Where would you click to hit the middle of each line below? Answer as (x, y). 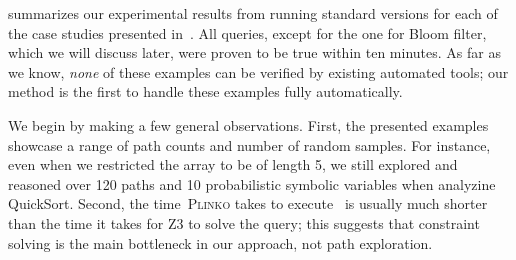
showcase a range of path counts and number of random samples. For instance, (249, 144)
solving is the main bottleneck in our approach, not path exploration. (220, 242)
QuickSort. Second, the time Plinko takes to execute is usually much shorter (248, 203)
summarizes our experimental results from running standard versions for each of (253, 13)
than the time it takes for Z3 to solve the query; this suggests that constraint (244, 222)
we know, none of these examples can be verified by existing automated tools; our (258, 71)
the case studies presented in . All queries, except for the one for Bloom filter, (247, 32)
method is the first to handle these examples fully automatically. (205, 91)
